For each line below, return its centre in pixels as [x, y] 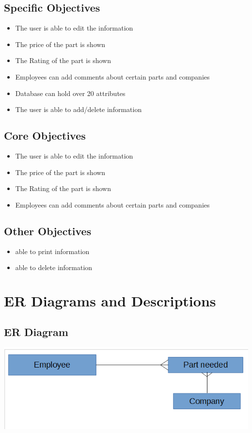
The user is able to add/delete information [79, 109]
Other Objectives [48, 231]
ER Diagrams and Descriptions [110, 300]
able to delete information [54, 267]
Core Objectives [45, 136]
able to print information [52, 251]
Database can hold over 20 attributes [70, 93]
